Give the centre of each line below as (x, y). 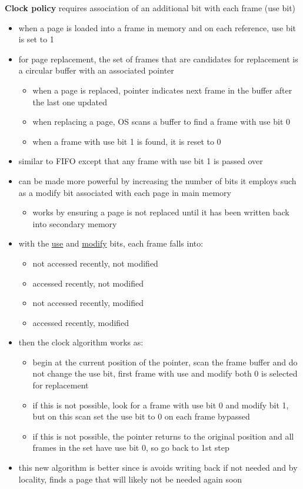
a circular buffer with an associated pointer (96, 70)
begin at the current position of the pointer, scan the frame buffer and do (165, 362)
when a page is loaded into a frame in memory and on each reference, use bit (157, 27)
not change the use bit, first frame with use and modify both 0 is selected (165, 373)
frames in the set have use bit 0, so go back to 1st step (131, 448)
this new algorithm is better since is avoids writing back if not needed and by (158, 468)
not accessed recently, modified (88, 303)
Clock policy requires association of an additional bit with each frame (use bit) (150, 8)
